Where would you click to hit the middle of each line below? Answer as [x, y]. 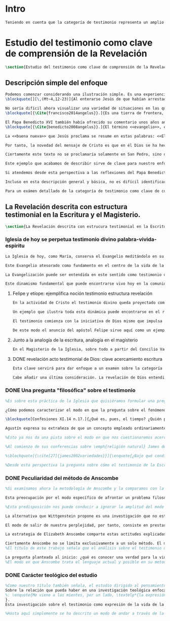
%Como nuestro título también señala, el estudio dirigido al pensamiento [86, 586]
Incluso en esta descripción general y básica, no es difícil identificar [86, 182]
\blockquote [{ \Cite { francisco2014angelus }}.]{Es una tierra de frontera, [85, 113]
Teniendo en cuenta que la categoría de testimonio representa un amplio [85, 22]
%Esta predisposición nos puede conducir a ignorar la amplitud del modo [85, 507]
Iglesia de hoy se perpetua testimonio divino [61, 239]
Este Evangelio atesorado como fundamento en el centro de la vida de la [85, 265]
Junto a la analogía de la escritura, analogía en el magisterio [75, 340]
